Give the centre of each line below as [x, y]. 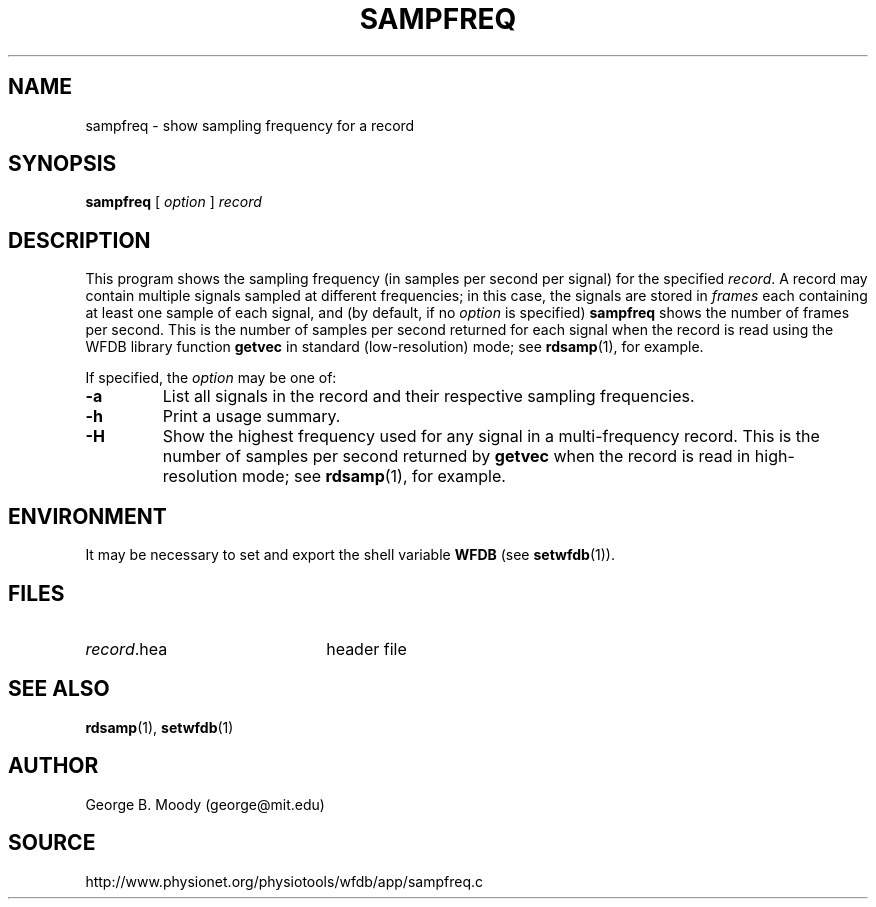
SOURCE [52, 843]
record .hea [126, 648]
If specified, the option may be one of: [211, 378]
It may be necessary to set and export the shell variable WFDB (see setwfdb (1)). [350, 555]
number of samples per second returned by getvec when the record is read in [456, 456]
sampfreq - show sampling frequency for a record [250, 125]
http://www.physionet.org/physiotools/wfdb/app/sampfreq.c [284, 881]
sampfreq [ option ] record [173, 202]
